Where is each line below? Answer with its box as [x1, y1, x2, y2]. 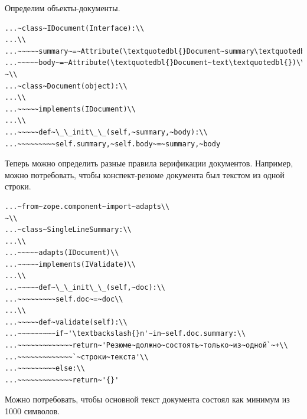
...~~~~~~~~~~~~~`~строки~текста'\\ [5, 352, 149, 361]
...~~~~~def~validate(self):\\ [5, 317, 128, 326]
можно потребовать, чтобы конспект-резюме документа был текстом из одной [5, 168, 285, 181]
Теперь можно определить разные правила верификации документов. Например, [5, 157, 293, 169]
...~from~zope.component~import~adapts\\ [5, 202, 170, 211]
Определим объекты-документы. [5, 2, 120, 14]
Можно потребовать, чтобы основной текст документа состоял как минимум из [5, 393, 290, 405]
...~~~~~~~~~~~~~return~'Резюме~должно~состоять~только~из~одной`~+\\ [5, 341, 288, 350]
